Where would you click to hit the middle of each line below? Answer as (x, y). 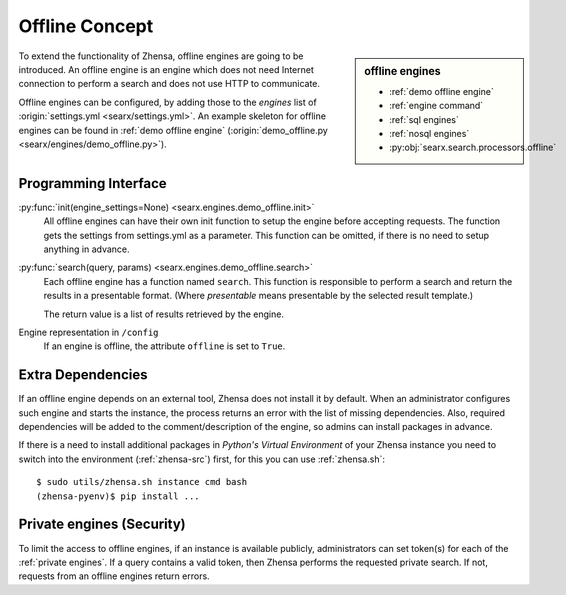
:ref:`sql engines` (424, 119)
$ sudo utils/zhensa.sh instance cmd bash (142, 482)
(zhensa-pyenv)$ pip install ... (118, 496)
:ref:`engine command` (436, 106)
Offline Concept (86, 26)
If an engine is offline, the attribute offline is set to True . (164, 346)
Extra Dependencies (83, 375)
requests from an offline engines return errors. (114, 576)
